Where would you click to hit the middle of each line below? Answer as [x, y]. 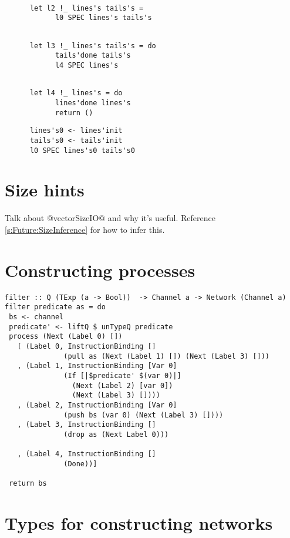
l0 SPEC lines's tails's [103, 18]
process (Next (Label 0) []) [66, 337]
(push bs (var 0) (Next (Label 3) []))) [144, 415]
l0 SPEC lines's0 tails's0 [82, 150]
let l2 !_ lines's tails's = [87, 8]
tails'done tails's [93, 56]
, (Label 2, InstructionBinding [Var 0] [97, 405]
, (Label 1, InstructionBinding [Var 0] [97, 366]
